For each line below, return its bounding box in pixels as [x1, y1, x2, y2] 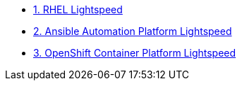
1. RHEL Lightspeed [33, 3, 123, 15]
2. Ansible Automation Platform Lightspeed [33, 25, 232, 37]
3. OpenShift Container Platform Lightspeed [33, 47, 236, 59]
